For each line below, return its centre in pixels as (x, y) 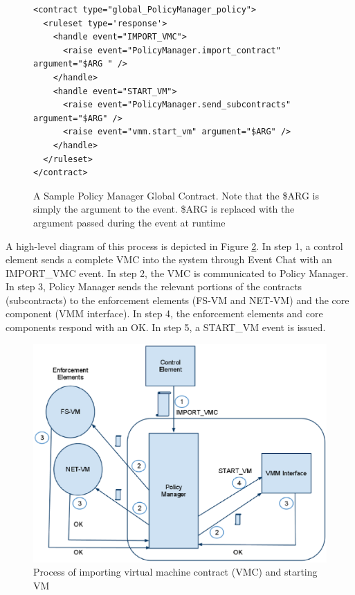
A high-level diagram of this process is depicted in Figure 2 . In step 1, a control (174, 246)
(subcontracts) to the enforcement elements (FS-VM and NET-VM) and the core (177, 300)
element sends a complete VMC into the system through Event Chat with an (169, 259)
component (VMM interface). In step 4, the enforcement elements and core (164, 313)
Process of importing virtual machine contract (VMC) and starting (175, 572)
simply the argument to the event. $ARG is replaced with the (164, 209)
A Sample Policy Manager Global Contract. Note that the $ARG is (176, 195)
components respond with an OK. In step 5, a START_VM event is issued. (166, 327)
